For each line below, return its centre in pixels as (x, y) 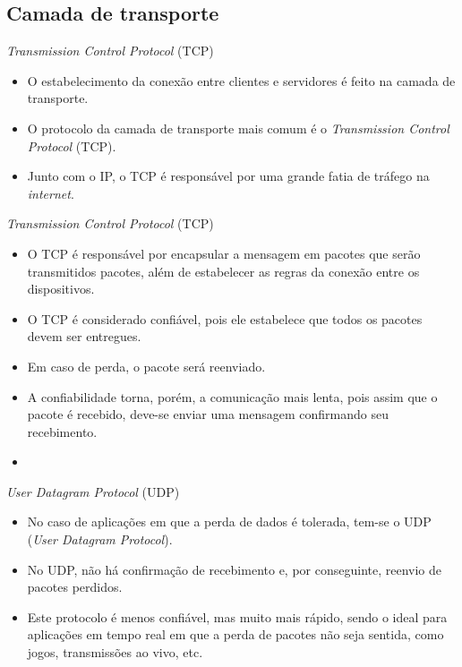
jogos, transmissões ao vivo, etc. (115, 652)
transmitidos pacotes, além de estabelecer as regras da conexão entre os (223, 271)
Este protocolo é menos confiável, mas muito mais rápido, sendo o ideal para (237, 616)
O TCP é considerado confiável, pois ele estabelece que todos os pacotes (225, 318)
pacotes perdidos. (75, 587)
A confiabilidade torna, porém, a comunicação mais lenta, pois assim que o (232, 396)
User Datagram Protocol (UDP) (93, 491)
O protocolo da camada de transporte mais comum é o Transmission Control (238, 128)
